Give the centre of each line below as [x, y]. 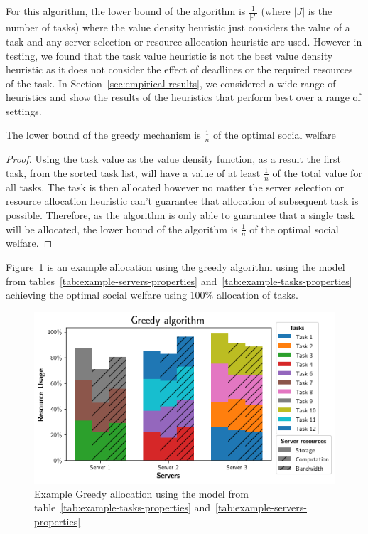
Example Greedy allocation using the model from [141, 493]
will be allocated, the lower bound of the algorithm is [122, 229]
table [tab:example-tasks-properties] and [123, 507]
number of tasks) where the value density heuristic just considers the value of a [178, 27]
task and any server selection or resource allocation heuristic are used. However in [184, 41]
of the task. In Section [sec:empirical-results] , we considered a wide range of [171, 83]
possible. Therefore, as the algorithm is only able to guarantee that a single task [180, 214]
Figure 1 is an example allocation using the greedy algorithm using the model [175, 266]
